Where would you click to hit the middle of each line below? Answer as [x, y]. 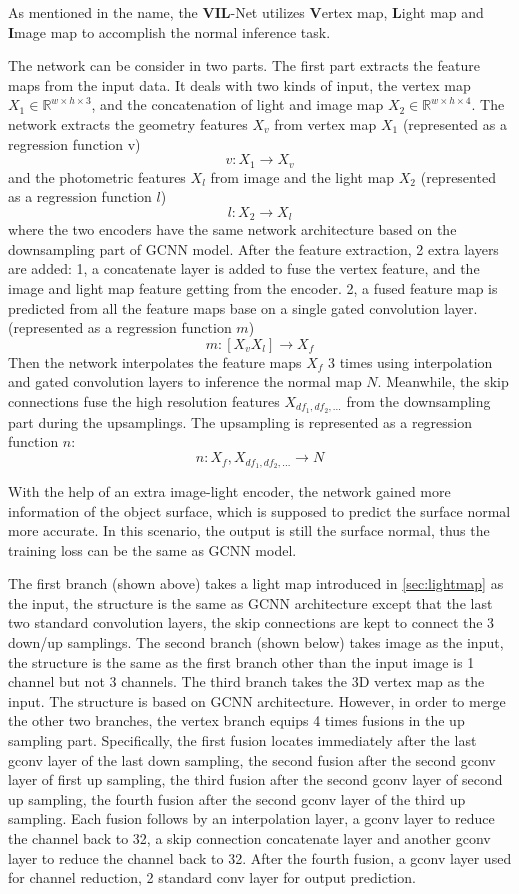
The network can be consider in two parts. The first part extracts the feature [244, 65]
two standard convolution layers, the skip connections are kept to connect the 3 [251, 622]
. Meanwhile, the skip [443, 381]
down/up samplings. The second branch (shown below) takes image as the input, [256, 642]
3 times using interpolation [410, 361]
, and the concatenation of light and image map [237, 104]
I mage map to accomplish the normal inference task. [169, 31]
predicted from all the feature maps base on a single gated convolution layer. [243, 307]
